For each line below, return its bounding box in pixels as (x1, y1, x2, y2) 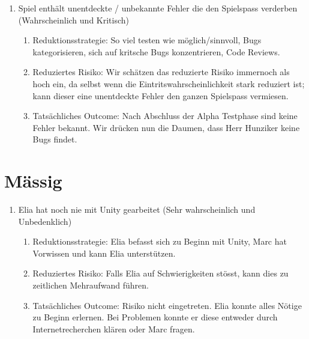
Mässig (4, 168, 62, 193)
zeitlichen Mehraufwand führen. (32, 279, 149, 292)
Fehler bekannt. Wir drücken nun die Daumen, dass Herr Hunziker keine (32, 121, 300, 133)
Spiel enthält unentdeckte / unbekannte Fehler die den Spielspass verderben (18, 2, 298, 14)
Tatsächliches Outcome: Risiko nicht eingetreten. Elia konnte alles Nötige (32, 299, 302, 311)
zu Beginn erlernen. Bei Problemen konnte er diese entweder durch (32, 311, 278, 323)
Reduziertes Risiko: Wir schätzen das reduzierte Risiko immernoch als (32, 66, 290, 78)
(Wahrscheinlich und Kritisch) (18, 13, 130, 26)
